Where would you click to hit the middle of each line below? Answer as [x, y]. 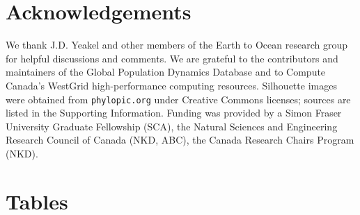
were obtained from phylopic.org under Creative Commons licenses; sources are [178, 99]
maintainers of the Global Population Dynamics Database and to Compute [166, 72]
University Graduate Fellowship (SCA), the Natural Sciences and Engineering [172, 126]
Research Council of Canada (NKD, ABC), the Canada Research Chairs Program [180, 140]
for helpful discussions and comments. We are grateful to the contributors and [172, 58]
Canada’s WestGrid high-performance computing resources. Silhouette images [171, 85]
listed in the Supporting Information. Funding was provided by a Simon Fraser [174, 113]
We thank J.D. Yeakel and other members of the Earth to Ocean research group [177, 45]
